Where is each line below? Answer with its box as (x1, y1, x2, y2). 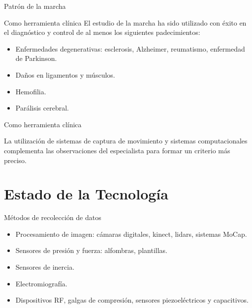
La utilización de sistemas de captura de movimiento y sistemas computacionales (4, 136, 248, 146)
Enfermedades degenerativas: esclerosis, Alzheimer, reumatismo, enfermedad (15, 43, 245, 54)
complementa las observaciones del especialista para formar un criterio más (4, 145, 230, 155)
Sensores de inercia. (15, 262, 75, 272)
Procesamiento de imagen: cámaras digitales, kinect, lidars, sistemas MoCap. (15, 228, 247, 239)
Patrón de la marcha (4, 1, 66, 11)
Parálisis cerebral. (15, 103, 69, 113)
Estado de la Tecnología (4, 184, 168, 204)
